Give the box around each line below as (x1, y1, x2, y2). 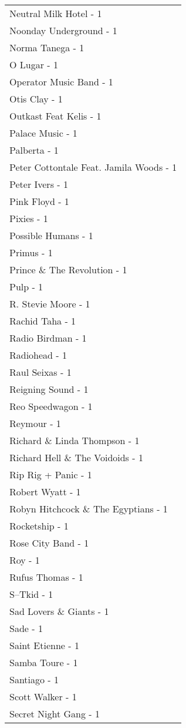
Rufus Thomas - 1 (9, 570, 83, 584)
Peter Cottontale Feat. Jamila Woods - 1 (9, 160, 177, 174)
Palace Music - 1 (9, 126, 77, 140)
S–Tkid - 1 (9, 587, 53, 601)
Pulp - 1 (9, 280, 43, 293)
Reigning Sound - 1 (9, 382, 89, 396)
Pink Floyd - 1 (9, 194, 69, 208)
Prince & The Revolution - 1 (9, 263, 127, 276)
